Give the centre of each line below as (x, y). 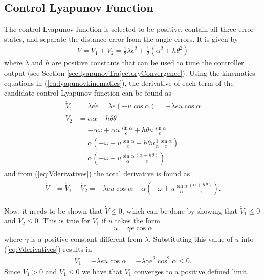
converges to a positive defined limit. (191, 271)
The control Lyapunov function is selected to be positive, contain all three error (129, 29)
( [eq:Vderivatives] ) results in (48, 249)
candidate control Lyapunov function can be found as (88, 93)
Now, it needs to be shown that (53, 210)
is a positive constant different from (87, 239)
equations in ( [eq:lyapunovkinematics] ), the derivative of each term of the (119, 83)
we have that (102, 271)
